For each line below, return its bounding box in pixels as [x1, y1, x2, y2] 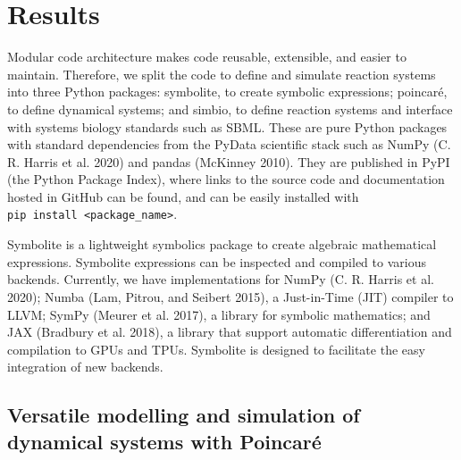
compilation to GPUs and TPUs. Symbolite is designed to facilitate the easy [7, 339, 425, 358]
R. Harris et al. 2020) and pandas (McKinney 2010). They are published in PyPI [7, 152, 450, 171]
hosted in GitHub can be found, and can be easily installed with [7, 187, 359, 205]
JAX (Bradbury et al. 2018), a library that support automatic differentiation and [7, 322, 452, 341]
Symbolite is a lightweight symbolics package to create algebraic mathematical [7, 235, 437, 254]
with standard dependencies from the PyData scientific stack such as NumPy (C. [7, 135, 451, 154]
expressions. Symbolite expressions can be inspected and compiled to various [7, 252, 426, 271]
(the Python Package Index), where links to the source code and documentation [7, 170, 445, 188]
